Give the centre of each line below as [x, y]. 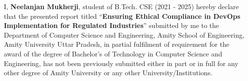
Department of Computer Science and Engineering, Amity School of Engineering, [124, 34]
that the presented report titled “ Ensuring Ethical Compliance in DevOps [122, 16]
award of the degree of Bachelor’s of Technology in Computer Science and [113, 53]
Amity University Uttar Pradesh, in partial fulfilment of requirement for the [117, 44]
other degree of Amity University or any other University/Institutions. [108, 73]
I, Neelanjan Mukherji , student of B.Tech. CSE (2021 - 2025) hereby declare [121, 6]
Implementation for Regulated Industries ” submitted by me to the [111, 25]
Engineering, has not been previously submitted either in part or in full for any [121, 63]
